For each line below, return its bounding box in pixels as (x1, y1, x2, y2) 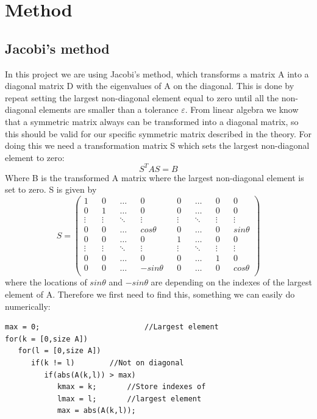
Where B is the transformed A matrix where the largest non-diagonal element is (5, 171, 304, 184)
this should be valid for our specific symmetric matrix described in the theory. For (5, 127, 312, 140)
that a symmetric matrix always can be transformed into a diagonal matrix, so (5, 115, 299, 127)
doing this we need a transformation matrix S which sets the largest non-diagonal (5, 139, 310, 152)
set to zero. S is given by (5, 183, 97, 196)
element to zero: (5, 151, 65, 163)
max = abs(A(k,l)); (57, 406, 136, 415)
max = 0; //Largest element (5, 323, 219, 332)
